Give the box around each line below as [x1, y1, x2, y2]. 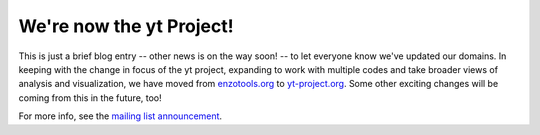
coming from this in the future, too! [18, 91, 162, 104]
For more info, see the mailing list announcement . [18, 110, 223, 122]
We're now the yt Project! [18, 15, 234, 37]
